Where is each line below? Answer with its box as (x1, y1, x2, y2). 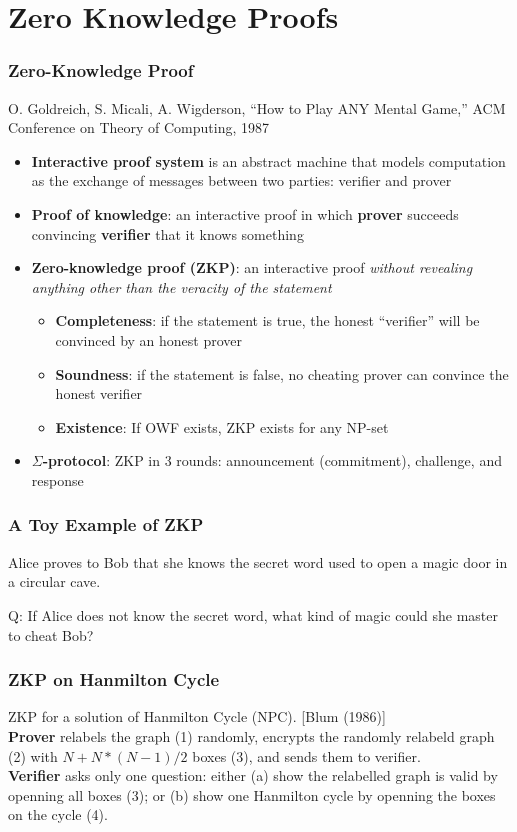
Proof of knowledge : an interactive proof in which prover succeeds (31, 203, 459, 224)
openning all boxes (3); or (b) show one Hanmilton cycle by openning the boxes (8, 784, 496, 805)
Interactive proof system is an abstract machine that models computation (31, 150, 506, 171)
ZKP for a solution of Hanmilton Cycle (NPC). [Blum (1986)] (8, 706, 386, 727)
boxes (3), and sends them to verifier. (192, 745, 421, 766)
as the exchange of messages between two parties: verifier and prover (31, 170, 452, 191)
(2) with (8, 745, 58, 766)
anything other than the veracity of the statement (31, 276, 332, 297)
